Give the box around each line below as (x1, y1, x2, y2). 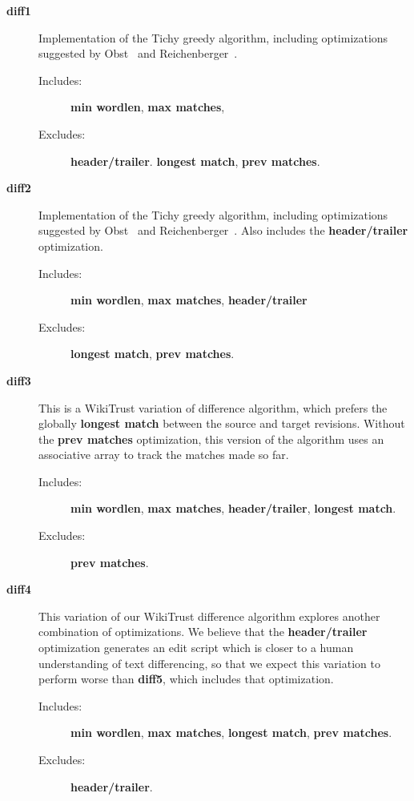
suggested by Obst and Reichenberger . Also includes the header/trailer (38, 222, 408, 239)
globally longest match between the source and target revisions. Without (38, 415, 405, 432)
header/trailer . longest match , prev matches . (70, 152, 320, 169)
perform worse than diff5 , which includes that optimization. (38, 670, 334, 687)
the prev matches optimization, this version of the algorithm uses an (38, 430, 384, 447)
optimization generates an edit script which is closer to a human (38, 639, 354, 656)
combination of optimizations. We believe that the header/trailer (38, 623, 368, 640)
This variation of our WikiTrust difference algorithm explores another (38, 607, 380, 624)
